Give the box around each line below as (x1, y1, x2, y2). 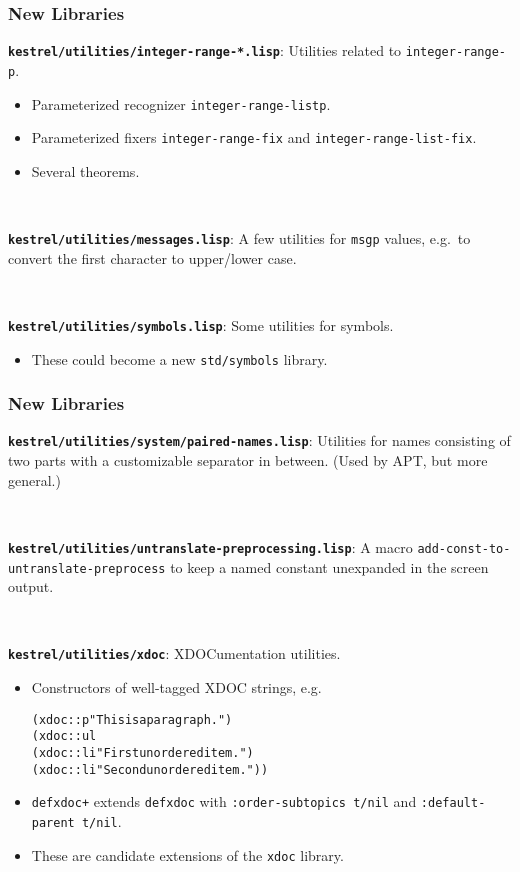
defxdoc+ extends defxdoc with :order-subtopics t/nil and (31, 791, 417, 812)
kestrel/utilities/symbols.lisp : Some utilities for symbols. (8, 314, 394, 335)
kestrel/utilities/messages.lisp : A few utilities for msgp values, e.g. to (8, 228, 471, 249)
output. (8, 576, 54, 597)
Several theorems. (31, 160, 140, 181)
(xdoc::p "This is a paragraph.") (31, 712, 233, 727)
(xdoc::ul (31, 729, 97, 744)
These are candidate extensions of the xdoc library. (31, 844, 344, 865)
